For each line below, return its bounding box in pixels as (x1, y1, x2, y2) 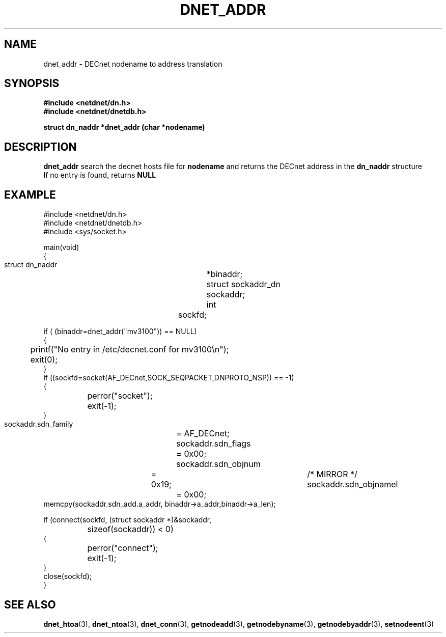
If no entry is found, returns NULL (43, 171, 156, 180)
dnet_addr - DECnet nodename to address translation (43, 59, 222, 68)
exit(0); (30, 354, 58, 365)
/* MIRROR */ (307, 469, 357, 480)
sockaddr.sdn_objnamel (307, 479, 398, 490)
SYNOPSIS (4, 77, 60, 90)
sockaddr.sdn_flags (176, 438, 251, 449)
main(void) (43, 243, 79, 252)
